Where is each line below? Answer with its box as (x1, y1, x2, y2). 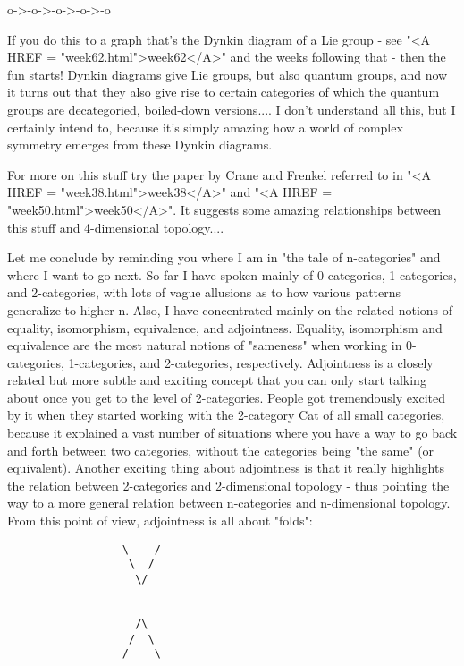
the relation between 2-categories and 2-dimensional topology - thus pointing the (7, 475, 450, 494)
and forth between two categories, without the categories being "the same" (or (7, 440, 434, 459)
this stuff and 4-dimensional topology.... (7, 218, 224, 236)
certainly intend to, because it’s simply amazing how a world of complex (7, 117, 403, 136)
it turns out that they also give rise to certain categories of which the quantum (7, 82, 440, 101)
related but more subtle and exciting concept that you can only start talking (7, 371, 426, 389)
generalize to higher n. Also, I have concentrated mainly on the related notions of (7, 300, 453, 319)
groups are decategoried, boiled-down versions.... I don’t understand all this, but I (7, 99, 456, 118)
